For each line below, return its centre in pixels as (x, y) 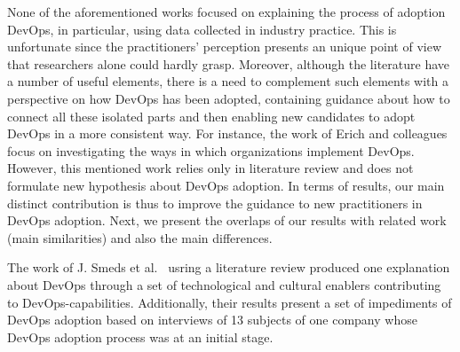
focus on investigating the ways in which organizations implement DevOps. (211, 150)
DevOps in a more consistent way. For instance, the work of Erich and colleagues (227, 133)
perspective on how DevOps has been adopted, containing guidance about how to (229, 98)
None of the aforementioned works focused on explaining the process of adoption (226, 12)
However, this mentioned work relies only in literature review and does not (210, 168)
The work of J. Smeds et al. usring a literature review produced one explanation (229, 267)
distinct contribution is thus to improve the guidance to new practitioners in (215, 203)
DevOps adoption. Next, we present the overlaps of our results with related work (227, 220)
